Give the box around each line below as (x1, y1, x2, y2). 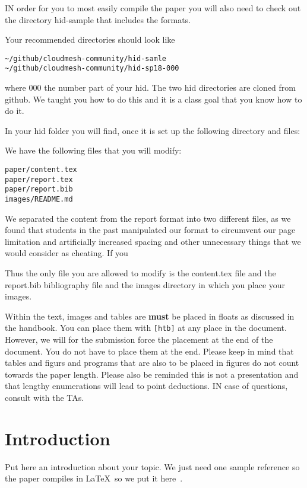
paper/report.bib (5, 185, 73, 194)
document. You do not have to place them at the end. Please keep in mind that (5, 345, 294, 357)
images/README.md (5, 195, 73, 204)
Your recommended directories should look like (5, 33, 175, 46)
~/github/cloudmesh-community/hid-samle (5, 54, 167, 63)
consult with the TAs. (5, 391, 84, 404)
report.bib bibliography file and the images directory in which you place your (5, 278, 286, 291)
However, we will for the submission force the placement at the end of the (5, 333, 273, 346)
